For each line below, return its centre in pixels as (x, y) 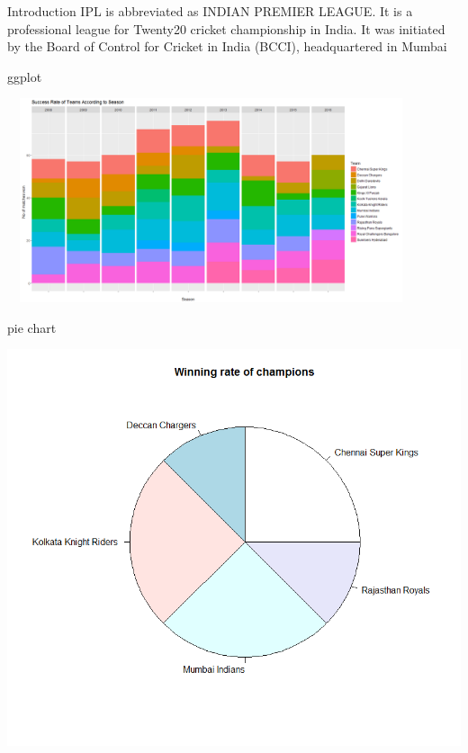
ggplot (25, 76)
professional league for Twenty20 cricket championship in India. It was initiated (226, 28)
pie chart (32, 327)
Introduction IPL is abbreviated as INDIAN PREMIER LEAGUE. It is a (210, 11)
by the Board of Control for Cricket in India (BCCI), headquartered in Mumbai (227, 46)
